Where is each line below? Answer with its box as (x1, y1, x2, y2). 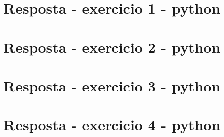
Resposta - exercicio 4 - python (3, 114, 221, 135)
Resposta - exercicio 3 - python (3, 75, 221, 95)
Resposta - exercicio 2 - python (3, 37, 221, 57)
